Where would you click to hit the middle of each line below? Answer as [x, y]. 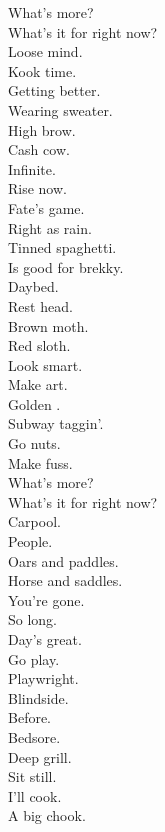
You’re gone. [46, 599]
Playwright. [43, 678]
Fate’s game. [46, 207]
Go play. [34, 658]
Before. [30, 717]
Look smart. [45, 364]
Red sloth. [39, 345]
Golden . [34, 403]
